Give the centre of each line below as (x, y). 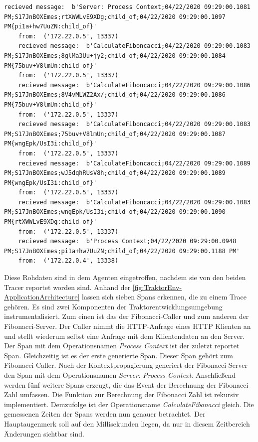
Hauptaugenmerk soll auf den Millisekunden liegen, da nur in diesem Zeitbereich (127, 423)
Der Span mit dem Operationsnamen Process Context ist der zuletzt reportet (122, 346)
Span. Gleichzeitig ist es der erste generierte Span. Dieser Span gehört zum (119, 355)
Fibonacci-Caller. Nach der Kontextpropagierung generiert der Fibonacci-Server (126, 365)
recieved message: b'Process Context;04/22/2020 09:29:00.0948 (127, 241)
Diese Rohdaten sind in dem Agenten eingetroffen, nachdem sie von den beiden (125, 277)
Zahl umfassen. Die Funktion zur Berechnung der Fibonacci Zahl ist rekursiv (122, 394)
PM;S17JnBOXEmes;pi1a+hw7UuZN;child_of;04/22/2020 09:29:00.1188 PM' (122, 251)
